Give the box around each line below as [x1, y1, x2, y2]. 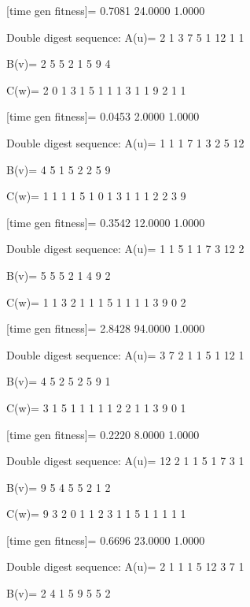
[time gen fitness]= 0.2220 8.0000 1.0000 [6, 426, 200, 442]
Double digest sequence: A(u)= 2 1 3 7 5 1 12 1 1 [6, 28, 244, 45]
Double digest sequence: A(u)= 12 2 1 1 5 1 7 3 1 [6, 452, 244, 469]
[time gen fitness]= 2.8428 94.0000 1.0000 [6, 320, 205, 337]
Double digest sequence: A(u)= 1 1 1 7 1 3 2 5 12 [6, 134, 244, 151]
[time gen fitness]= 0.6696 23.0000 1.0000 [6, 531, 205, 548]
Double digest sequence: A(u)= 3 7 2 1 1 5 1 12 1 [6, 346, 244, 363]
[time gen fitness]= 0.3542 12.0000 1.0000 [6, 214, 205, 230]
